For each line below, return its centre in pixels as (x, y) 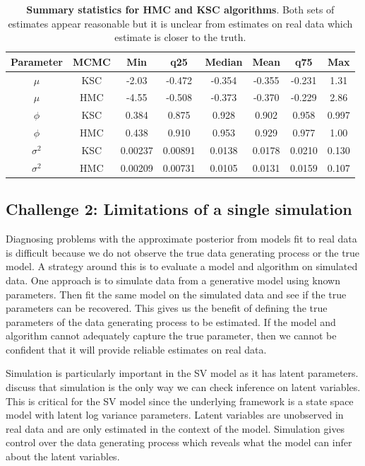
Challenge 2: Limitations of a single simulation (179, 209)
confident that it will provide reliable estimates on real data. (136, 349)
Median (224, 61)
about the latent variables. (63, 456)
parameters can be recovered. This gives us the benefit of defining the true (167, 308)
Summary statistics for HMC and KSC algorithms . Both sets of (180, 9)
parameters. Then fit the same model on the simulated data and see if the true (176, 294)
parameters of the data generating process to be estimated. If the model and (171, 321)
